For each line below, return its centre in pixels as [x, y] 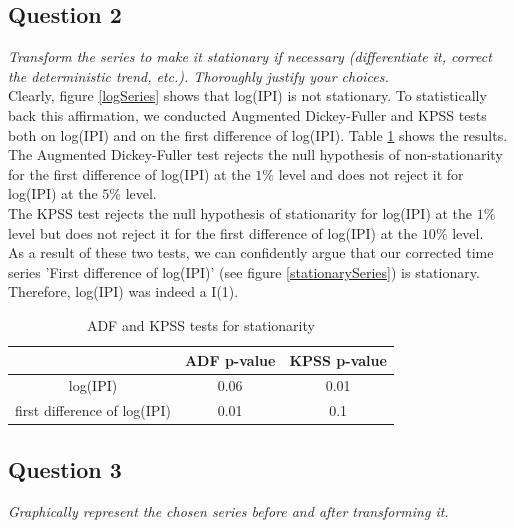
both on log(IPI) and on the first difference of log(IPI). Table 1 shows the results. [258, 134]
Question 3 [65, 468]
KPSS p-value [338, 359]
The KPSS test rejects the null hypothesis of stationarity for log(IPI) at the [240, 212]
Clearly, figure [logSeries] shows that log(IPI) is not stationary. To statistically [247, 95]
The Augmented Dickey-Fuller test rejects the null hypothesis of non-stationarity [255, 154]
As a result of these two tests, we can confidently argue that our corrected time [251, 252]
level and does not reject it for [371, 173]
